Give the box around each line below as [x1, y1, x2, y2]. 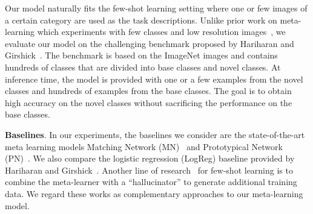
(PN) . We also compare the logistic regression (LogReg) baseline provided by [5, 152, 295, 165]
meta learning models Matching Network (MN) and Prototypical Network [5, 140, 283, 153]
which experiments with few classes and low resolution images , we [37, 25, 286, 38]
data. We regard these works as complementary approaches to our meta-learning [5, 187, 303, 200]
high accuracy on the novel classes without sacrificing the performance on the [5, 96, 292, 109]
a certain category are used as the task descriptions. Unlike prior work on [5, 13, 277, 26]
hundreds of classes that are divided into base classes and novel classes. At [5, 60, 281, 73]
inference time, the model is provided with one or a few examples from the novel [5, 72, 303, 85]
